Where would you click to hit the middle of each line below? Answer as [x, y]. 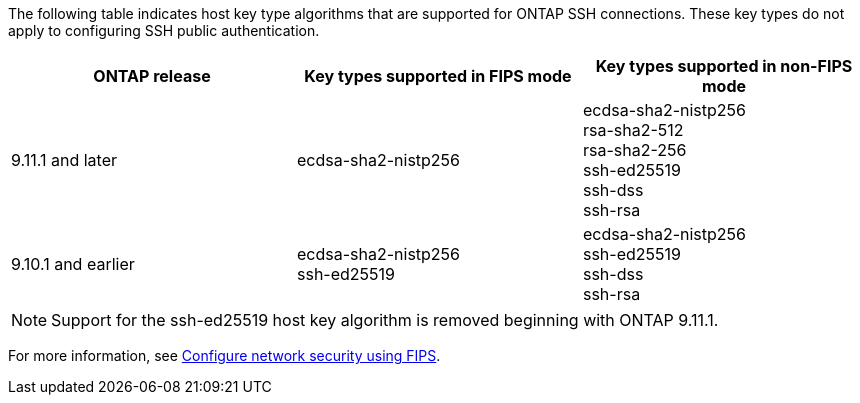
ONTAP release [152, 76]
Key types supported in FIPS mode [438, 76]
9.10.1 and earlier [73, 264]
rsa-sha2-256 [634, 150]
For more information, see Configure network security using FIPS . [224, 355]
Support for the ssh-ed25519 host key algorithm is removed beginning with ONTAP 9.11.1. [385, 320]
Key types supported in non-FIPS [724, 66]
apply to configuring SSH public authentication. [164, 30]
